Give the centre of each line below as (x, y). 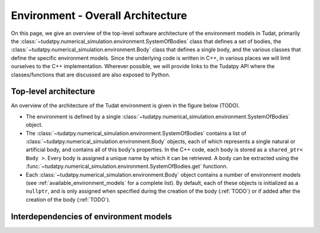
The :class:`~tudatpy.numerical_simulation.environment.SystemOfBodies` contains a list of (136, 133)
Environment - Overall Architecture (99, 15)
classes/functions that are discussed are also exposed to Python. (91, 75)
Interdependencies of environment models (92, 216)
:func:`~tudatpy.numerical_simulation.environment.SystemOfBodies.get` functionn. (127, 167)
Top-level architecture (53, 92)
